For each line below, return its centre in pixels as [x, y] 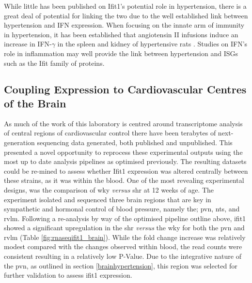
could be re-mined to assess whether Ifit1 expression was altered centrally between [126, 171]
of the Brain [35, 103]
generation [19, 142]
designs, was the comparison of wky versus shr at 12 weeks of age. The [109, 189]
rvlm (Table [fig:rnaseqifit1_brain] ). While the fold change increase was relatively [125, 237]
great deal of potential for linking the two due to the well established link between [126, 15]
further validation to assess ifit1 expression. [68, 275]
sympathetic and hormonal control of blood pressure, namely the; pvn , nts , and [122, 209]
